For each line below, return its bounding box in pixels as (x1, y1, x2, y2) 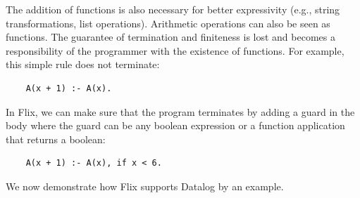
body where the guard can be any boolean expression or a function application (6, 118, 345, 133)
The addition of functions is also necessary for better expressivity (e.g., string (6, 2, 340, 16)
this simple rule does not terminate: (6, 57, 160, 72)
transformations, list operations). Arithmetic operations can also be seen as (6, 15, 330, 30)
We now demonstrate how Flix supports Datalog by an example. (6, 178, 284, 193)
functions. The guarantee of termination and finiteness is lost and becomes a (6, 29, 335, 44)
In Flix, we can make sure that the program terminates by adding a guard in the (6, 104, 355, 119)
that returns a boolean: (6, 131, 106, 146)
